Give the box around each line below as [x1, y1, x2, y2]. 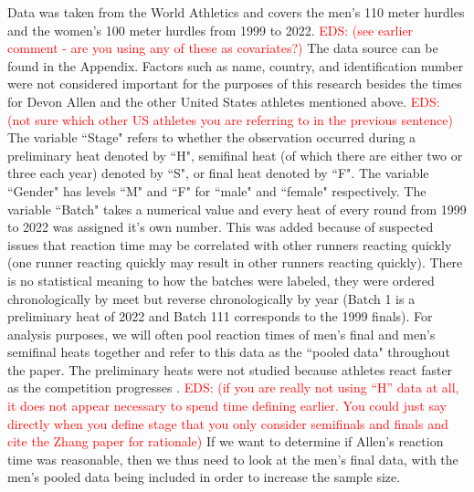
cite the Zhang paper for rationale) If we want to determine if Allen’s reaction [7, 432, 444, 451]
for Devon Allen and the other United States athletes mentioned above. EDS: [7, 91, 440, 110]
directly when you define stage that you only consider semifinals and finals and [7, 413, 448, 433]
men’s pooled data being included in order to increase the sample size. [7, 467, 401, 487]
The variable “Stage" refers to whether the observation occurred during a [7, 128, 416, 147]
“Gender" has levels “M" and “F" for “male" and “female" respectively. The [7, 181, 427, 200]
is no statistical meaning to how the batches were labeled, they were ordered [7, 270, 435, 289]
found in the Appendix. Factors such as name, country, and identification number [7, 56, 464, 75]
